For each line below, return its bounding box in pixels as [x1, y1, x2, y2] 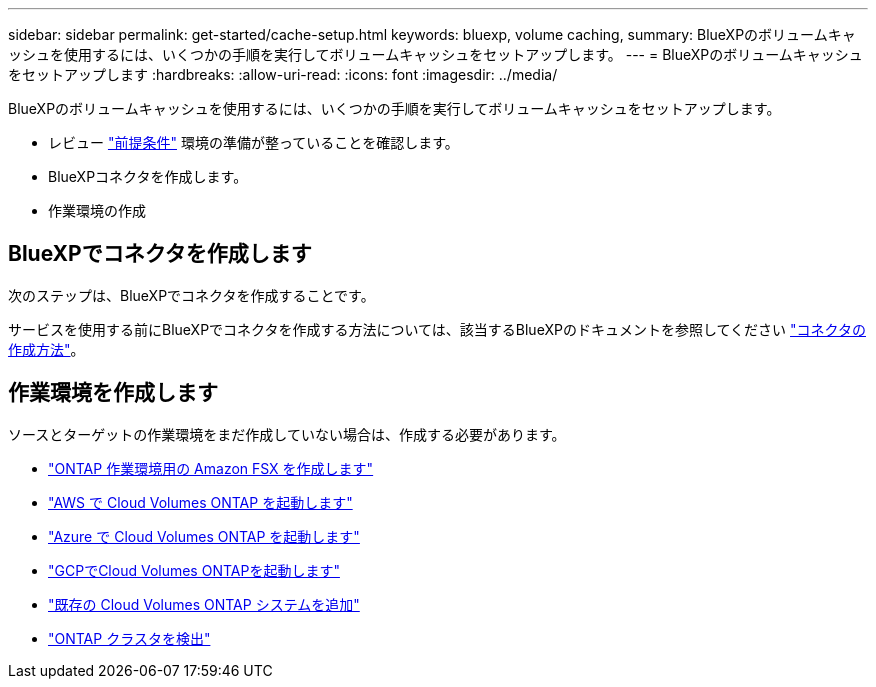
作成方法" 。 [8, 340, 85, 358]
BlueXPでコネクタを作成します [8, 241, 312, 267]
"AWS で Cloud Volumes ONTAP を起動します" [48, 493, 353, 511]
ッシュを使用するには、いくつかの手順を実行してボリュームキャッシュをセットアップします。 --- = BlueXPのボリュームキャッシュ [8, 46, 863, 63]
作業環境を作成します [8, 380, 218, 406]
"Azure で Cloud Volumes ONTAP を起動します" [48, 527, 360, 545]
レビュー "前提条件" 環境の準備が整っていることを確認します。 [48, 134, 459, 151]
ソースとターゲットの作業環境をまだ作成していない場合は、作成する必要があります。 [8, 425, 566, 443]
